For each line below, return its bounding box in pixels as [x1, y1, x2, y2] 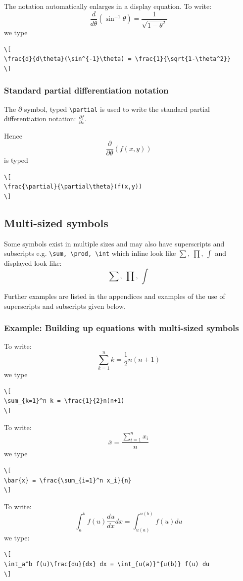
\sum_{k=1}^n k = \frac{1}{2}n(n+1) [4, 397, 125, 405]
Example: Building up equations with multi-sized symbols [4, 322, 239, 334]
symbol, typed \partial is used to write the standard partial [24, 103, 210, 114]
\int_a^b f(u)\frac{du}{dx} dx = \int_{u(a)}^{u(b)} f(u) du [4, 560, 210, 568]
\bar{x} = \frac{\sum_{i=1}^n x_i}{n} [4, 477, 132, 484]
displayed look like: [4, 258, 62, 268]
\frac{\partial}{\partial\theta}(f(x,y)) [4, 183, 143, 191]
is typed [4, 155, 28, 165]
